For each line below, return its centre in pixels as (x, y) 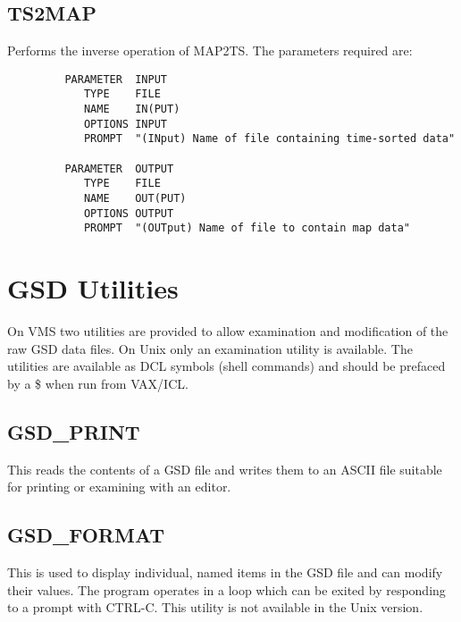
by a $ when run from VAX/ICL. (98, 383)
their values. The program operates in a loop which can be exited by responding (226, 589)
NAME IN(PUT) (132, 109)
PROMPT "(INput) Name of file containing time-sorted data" (269, 139)
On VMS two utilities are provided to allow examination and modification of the (228, 331)
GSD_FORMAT (86, 535)
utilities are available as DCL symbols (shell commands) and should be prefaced (226, 366)
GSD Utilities (93, 288)
